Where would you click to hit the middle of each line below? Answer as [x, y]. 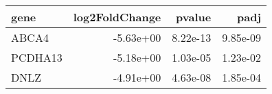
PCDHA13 [37, 57]
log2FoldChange [117, 17]
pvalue [194, 17]
